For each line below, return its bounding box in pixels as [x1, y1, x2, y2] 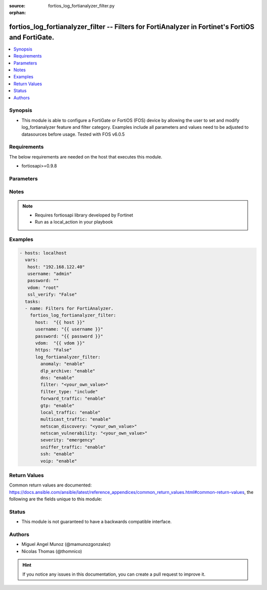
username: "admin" [27, 271, 72, 277]
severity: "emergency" [40, 437, 96, 443]
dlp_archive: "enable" [40, 368, 96, 374]
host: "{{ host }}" [35, 320, 85, 325]
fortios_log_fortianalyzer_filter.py [48, 3, 115, 8]
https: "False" [35, 347, 72, 353]
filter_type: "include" [40, 389, 98, 394]
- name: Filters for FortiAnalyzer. [25, 306, 114, 312]
